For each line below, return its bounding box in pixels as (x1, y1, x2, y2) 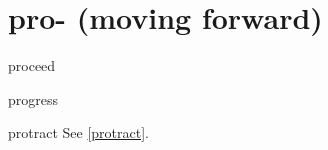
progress (8, 88, 59, 109)
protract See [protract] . (8, 122, 149, 143)
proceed (8, 55, 56, 76)
